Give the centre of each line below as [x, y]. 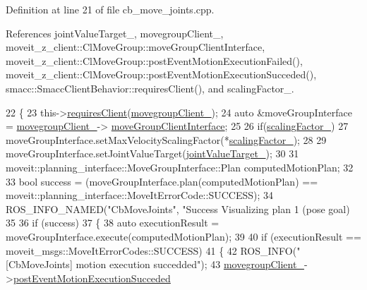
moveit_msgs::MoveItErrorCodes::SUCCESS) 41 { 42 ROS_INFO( [151, 250]
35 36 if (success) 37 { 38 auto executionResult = [113, 223]
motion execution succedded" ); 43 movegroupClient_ [190, 264]
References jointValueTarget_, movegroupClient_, [115, 33]
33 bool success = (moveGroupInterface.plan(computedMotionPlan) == [162, 181]
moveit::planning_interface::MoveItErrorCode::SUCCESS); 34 [140, 195]
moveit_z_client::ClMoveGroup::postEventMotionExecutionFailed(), [154, 60]
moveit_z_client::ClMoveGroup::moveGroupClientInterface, [136, 47]
